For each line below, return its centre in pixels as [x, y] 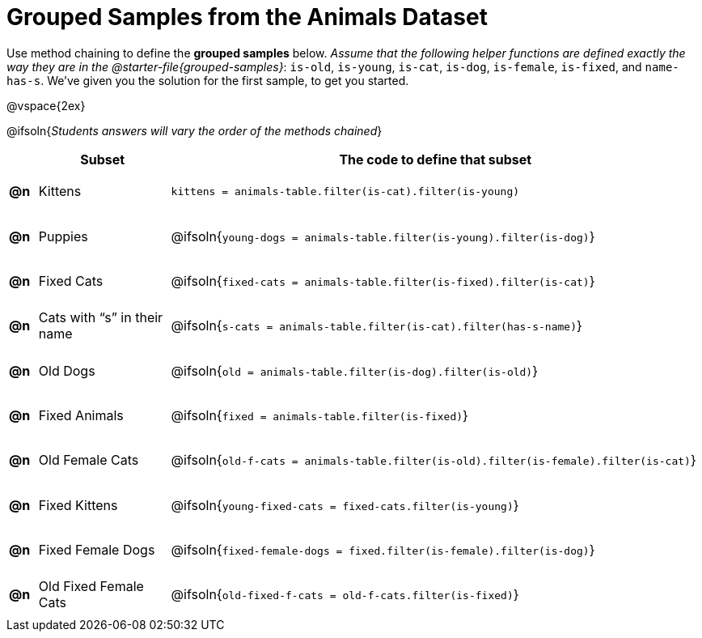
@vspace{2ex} [46, 105]
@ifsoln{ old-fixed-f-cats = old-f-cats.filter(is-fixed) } [345, 595]
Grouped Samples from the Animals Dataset [247, 17]
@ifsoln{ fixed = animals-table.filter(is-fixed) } [319, 416]
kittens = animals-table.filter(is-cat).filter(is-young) [345, 191]
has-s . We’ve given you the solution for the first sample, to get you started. [208, 80]
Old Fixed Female [91, 587]
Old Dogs [67, 370]
